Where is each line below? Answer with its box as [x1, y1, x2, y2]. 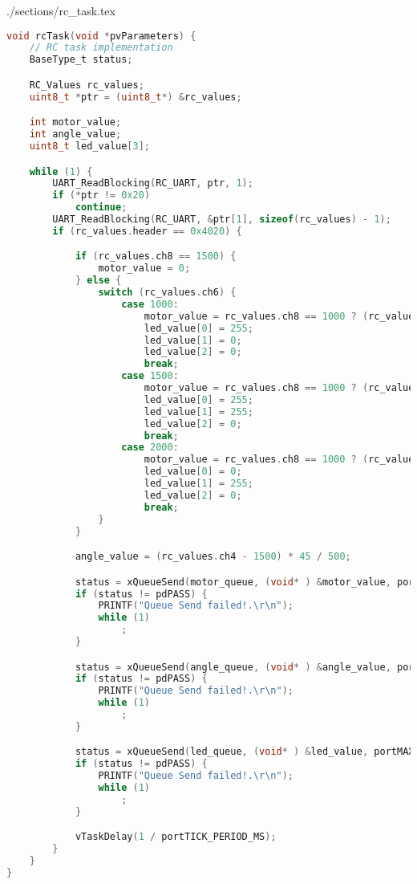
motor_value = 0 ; [98, 263, 191, 275]
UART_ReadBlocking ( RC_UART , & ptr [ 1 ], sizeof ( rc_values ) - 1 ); [52, 214, 391, 226]
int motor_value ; [29, 116, 122, 128]
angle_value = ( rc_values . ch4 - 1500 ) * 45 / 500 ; [75, 551, 351, 563]
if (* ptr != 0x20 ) [52, 189, 151, 202]
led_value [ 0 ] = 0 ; [144, 466, 242, 478]
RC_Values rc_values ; [29, 79, 144, 91]
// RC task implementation [29, 42, 173, 54]
